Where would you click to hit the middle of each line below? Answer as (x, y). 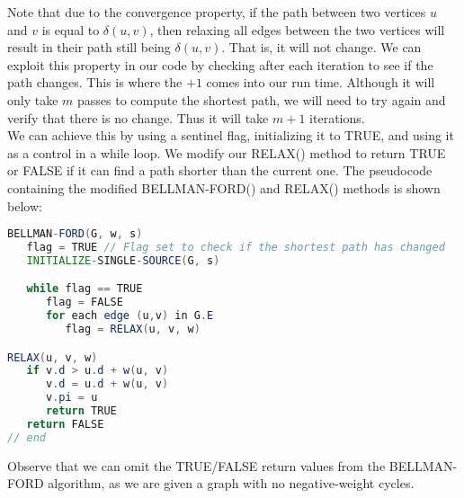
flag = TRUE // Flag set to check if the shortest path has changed (236, 247)
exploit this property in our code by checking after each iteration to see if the (220, 64)
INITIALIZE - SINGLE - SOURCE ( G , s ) (123, 260)
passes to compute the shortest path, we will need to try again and (262, 99)
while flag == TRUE (85, 289)
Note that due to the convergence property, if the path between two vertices (217, 12)
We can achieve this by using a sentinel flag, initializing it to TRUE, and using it (231, 135)
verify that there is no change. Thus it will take (138, 117)
